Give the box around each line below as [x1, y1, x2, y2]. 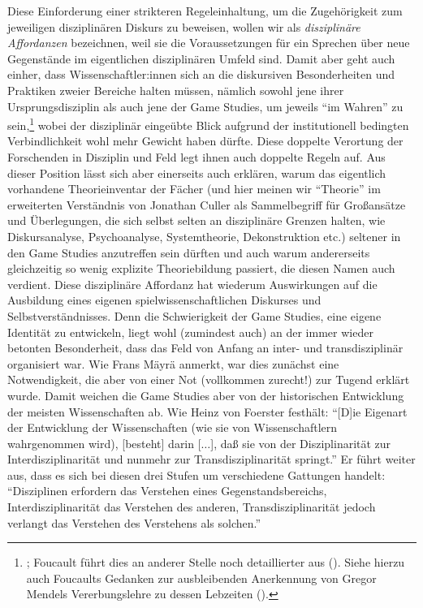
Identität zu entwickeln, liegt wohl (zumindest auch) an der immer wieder [7, 323, 373, 340]
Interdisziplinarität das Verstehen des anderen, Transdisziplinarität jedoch [7, 498, 376, 515]
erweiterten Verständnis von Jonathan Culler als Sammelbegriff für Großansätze [7, 196, 406, 213]
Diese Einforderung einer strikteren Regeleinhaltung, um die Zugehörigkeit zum [7, 2, 403, 19]
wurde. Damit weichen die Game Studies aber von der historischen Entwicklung [7, 386, 404, 403]
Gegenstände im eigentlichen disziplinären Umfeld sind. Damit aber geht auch [7, 50, 395, 67]
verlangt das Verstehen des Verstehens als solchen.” [7, 514, 261, 531]
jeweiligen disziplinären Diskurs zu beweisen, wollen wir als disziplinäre [7, 18, 360, 35]
